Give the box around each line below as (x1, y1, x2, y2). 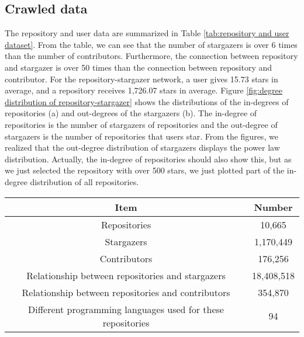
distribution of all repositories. (30, 175, 139, 187)
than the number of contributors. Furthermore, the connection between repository (5, 50, 298, 62)
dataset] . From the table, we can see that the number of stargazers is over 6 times (5, 38, 298, 50)
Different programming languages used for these (28, 302, 224, 316)
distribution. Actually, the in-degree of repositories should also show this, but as (5, 152, 292, 165)
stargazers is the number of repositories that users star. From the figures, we (5, 130, 278, 142)
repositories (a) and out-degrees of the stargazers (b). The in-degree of (5, 107, 257, 119)
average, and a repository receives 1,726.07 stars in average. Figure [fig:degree (5, 84, 282, 96)
